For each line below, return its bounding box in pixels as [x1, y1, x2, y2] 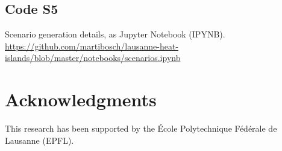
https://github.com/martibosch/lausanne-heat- [5, 39, 179, 52]
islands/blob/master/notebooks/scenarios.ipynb [5, 51, 181, 64]
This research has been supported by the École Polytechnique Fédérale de [5, 122, 277, 135]
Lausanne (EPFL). [5, 133, 74, 146]
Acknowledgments [5, 87, 157, 112]
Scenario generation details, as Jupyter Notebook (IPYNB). [5, 28, 225, 40]
